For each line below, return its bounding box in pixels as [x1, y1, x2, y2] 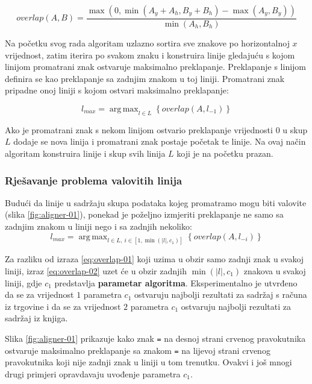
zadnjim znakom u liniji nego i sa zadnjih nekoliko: [5, 219, 192, 232]
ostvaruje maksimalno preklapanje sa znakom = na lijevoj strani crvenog [5, 344, 270, 356]
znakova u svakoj [243, 265, 306, 277]
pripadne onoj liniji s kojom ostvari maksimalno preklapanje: [5, 84, 229, 96]
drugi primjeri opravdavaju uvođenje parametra [5, 367, 181, 380]
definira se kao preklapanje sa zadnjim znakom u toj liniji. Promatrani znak [5, 72, 285, 84]
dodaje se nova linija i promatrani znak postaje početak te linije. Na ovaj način [13, 135, 306, 148]
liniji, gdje [5, 276, 42, 289]
